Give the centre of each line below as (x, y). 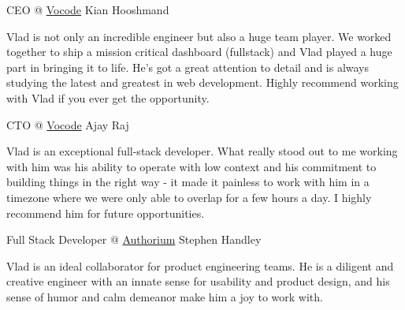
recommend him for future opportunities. (106, 213)
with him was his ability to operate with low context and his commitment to (191, 166)
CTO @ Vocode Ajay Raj (68, 124)
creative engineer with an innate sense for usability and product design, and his (198, 281)
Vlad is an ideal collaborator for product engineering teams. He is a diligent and (200, 265)
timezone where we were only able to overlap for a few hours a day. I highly (189, 197)
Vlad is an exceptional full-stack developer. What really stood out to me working (202, 151)
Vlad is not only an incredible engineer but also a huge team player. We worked (199, 36)
